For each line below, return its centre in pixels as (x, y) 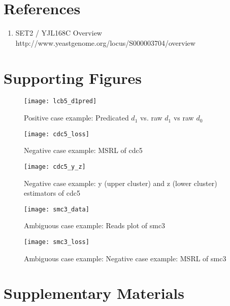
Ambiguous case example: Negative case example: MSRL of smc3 (125, 258)
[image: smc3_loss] (57, 242)
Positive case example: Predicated (76, 118)
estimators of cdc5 (52, 193)
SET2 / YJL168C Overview (59, 33)
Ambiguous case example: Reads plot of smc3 (95, 225)
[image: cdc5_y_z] (55, 166)
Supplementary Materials (94, 293)
